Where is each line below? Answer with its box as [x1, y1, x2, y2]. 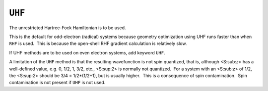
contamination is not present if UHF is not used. [9, 80, 106, 86]
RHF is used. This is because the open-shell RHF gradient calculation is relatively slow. [9, 41, 187, 46]
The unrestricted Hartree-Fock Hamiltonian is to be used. [9, 25, 126, 31]
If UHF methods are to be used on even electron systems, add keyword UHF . [9, 49, 166, 55]
